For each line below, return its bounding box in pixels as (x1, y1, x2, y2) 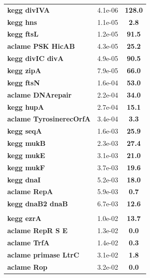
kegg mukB (7, 138, 46, 148)
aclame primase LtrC (7, 249, 80, 259)
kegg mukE (7, 150, 45, 160)
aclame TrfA (7, 238, 50, 248)
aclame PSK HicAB (7, 41, 75, 51)
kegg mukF (7, 162, 45, 172)
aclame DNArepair (7, 89, 72, 99)
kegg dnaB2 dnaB (7, 199, 68, 209)
